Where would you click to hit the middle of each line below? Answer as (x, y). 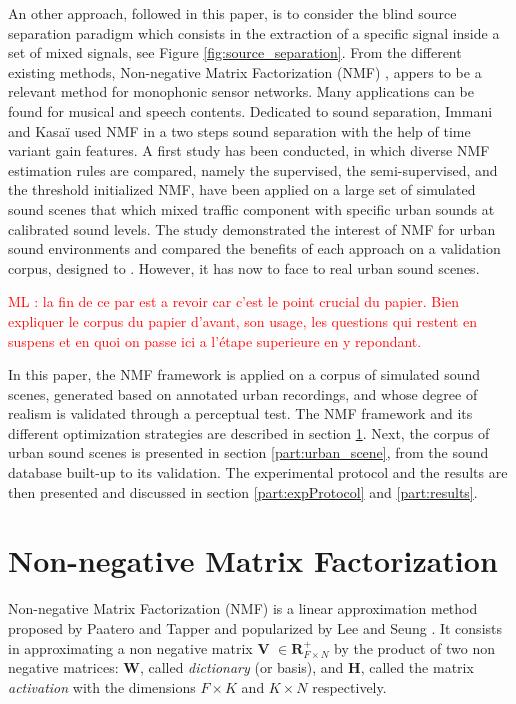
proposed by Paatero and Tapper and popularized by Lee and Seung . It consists (255, 627)
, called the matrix (417, 667)
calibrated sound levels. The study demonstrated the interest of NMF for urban (252, 228)
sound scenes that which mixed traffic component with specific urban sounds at (251, 208)
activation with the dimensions (102, 686)
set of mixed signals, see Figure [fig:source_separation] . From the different (235, 52)
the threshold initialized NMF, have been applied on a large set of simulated (242, 189)
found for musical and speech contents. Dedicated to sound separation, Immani (250, 110)
